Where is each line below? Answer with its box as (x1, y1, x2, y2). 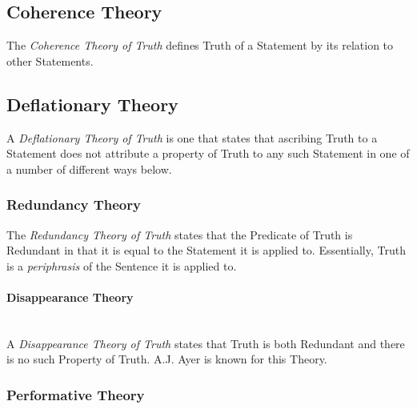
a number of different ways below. (6, 160, 172, 177)
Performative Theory (6, 384, 145, 404)
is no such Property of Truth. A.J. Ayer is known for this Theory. (6, 351, 327, 367)
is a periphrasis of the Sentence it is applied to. (6, 257, 237, 274)
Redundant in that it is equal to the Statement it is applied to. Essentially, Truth (6, 242, 406, 259)
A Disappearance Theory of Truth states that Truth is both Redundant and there (6, 335, 405, 351)
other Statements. (6, 52, 94, 69)
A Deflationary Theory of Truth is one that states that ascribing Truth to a (6, 129, 378, 146)
